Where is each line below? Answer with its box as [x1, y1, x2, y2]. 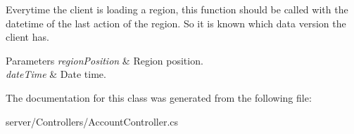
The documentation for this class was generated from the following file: [6, 90, 312, 105]
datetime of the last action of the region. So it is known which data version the [6, 15, 346, 30]
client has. [6, 29, 49, 44]
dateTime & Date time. [6, 67, 106, 81]
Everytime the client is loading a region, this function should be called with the [6, 2, 348, 16]
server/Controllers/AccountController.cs [6, 114, 179, 128]
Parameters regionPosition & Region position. [6, 53, 203, 67]
